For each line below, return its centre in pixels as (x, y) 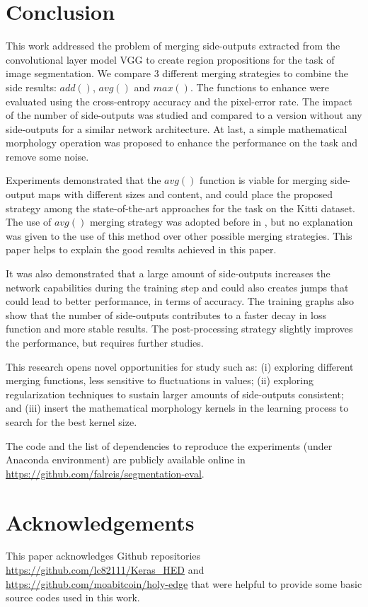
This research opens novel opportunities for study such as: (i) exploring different (180, 366)
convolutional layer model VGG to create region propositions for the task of (170, 59)
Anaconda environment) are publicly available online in (126, 459)
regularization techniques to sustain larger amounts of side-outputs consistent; (175, 394)
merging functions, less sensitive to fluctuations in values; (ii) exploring (160, 380)
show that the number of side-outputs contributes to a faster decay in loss (166, 314)
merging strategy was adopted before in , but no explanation (221, 222)
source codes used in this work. (73, 597)
